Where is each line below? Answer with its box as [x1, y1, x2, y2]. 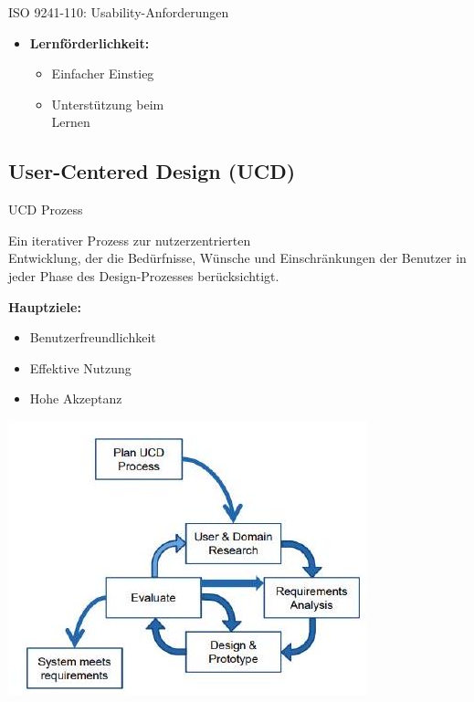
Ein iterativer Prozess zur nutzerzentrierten [8, 230, 251, 249]
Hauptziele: [8, 297, 81, 316]
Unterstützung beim [51, 94, 164, 113]
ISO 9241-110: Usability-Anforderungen [8, 3, 229, 21]
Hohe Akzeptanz [29, 389, 122, 408]
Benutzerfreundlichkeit [29, 328, 156, 347]
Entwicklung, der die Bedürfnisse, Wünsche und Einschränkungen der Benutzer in [8, 248, 467, 267]
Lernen [51, 112, 90, 131]
